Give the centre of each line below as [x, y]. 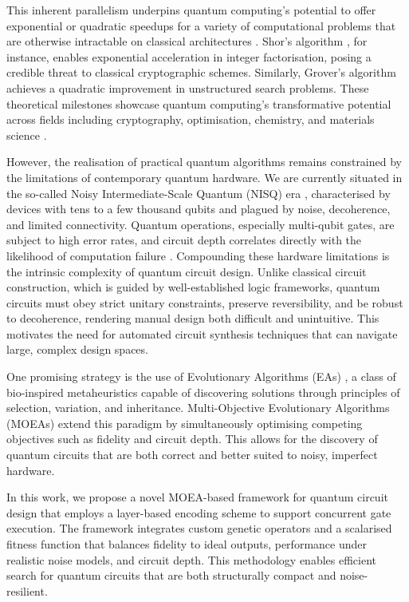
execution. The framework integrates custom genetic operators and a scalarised [199, 528]
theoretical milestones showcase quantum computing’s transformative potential [199, 103]
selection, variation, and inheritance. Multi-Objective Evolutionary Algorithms [198, 408]
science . [27, 135]
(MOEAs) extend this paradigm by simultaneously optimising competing [185, 423]
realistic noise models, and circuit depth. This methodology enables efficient [192, 559]
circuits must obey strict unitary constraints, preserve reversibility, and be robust [205, 302]
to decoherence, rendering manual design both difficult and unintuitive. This [193, 318]
